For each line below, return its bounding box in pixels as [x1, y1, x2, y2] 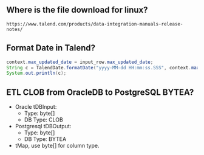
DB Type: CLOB [24, 116, 64, 123]
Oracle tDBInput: [15, 103, 57, 111]
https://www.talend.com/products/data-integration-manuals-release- [6, 21, 183, 27]
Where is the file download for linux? [6, 5, 148, 15]
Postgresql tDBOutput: [15, 123, 72, 130]
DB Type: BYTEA [24, 136, 67, 143]
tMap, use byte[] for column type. [15, 142, 100, 150]
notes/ [6, 26, 23, 32]
